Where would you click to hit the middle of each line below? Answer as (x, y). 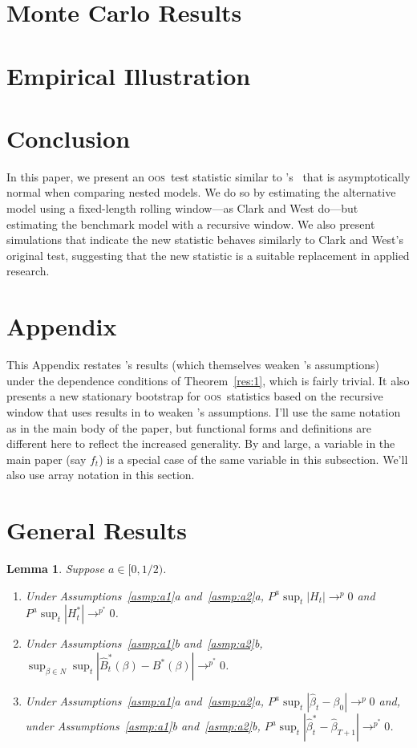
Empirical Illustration (129, 75)
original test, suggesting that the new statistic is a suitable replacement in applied (208, 255)
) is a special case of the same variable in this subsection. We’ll (253, 459)
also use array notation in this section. (101, 475)
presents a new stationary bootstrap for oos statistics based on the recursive (195, 396)
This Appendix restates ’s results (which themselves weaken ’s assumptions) (193, 365)
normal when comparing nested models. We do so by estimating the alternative (201, 192)
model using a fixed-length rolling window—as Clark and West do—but (182, 208)
